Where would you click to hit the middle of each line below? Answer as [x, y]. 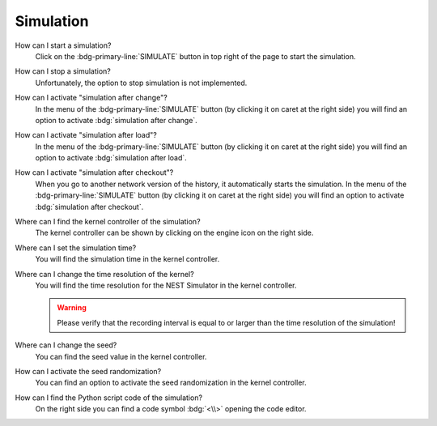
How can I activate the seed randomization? [88, 371]
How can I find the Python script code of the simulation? [108, 398]
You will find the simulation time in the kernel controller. [127, 259]
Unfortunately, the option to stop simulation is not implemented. [141, 83]
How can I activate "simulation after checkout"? [94, 173]
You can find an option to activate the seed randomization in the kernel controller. [171, 383]
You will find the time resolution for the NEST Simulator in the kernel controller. [166, 285]
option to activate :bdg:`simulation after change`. [116, 120]
